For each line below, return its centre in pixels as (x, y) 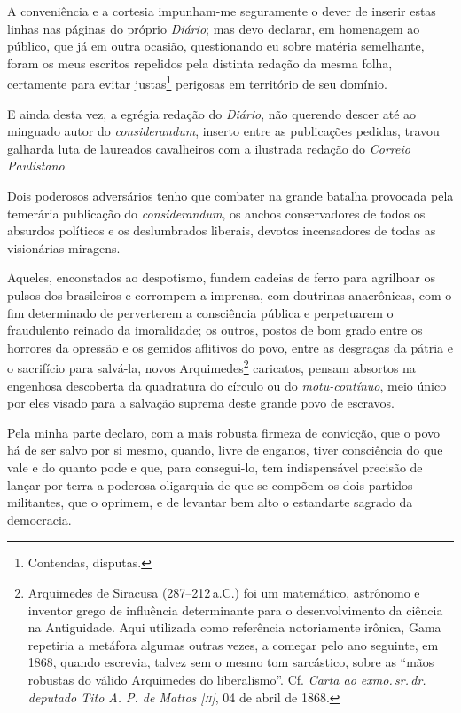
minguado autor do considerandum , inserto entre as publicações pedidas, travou (223, 131)
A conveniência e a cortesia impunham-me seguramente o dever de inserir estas (222, 11)
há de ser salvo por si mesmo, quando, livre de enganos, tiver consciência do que (225, 450)
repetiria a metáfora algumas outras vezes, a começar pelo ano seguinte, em (233, 644)
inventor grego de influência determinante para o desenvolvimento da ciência (235, 610)
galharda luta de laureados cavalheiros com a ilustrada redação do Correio (209, 148)
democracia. (39, 519)
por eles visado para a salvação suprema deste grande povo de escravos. (201, 403)
